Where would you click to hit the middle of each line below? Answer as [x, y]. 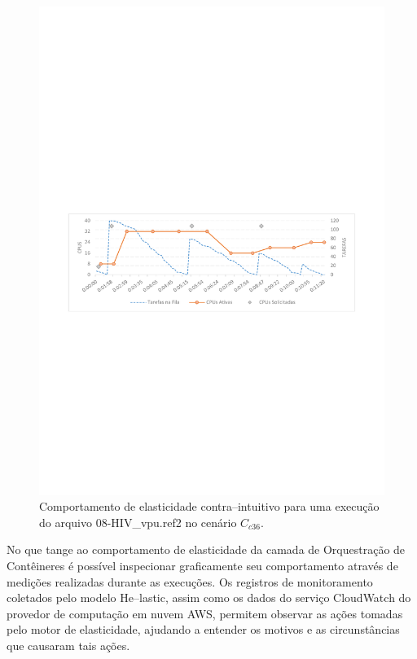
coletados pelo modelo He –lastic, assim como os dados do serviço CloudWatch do [209, 597]
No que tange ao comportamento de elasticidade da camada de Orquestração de [206, 549]
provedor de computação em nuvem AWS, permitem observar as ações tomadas [205, 613]
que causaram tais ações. [68, 646]
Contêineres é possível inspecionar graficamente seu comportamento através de [202, 566]
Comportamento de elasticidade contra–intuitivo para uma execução [209, 506]
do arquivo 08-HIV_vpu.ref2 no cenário [138, 522]
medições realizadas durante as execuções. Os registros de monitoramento [190, 581]
